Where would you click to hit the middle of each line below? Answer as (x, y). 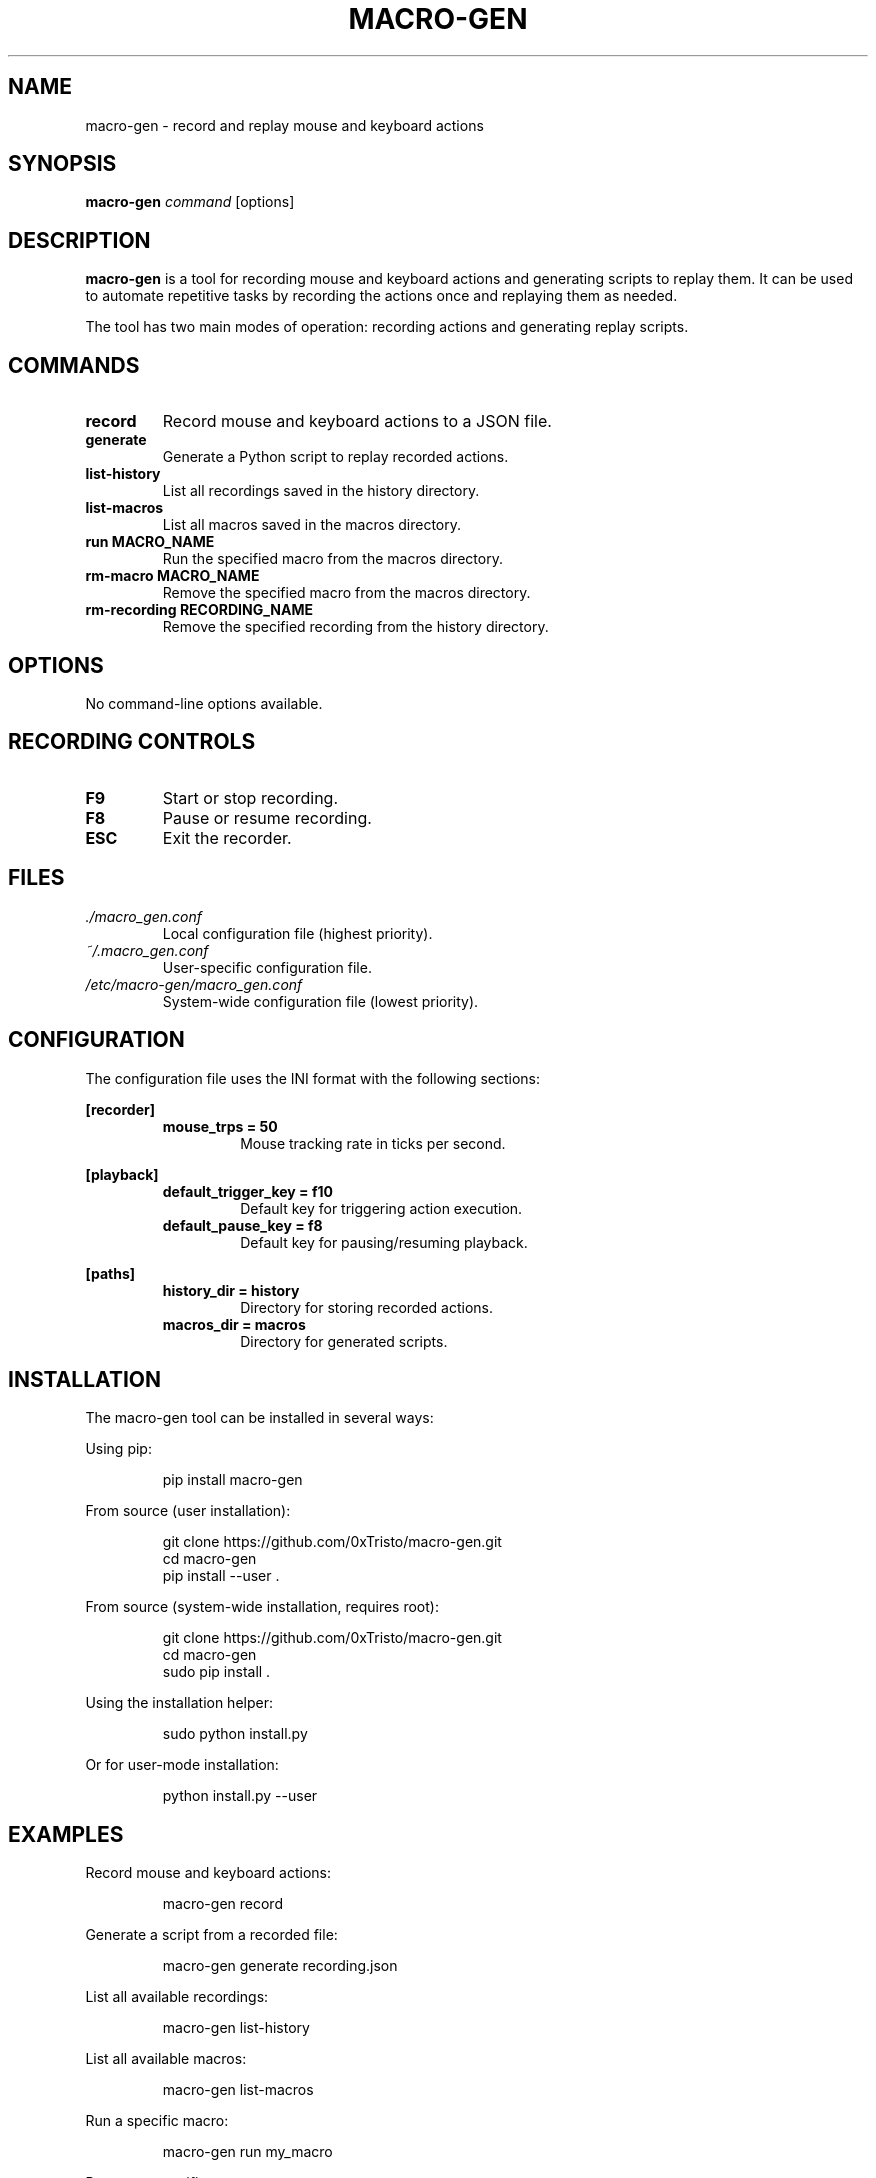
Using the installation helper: (179, 1703)
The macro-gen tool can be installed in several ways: (259, 1418)
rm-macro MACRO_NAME (172, 576)
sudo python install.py (235, 1734)
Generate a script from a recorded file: (211, 1935)
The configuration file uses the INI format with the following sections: (313, 1078)
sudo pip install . (216, 1672)
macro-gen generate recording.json (280, 1966)
